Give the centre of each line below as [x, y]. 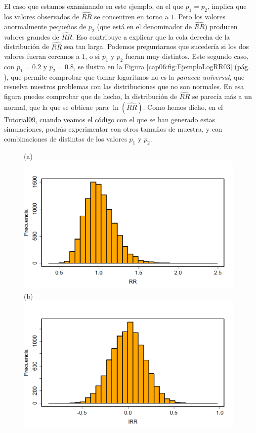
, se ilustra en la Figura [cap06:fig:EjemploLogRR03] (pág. [162, 67]
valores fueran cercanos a [42, 56]
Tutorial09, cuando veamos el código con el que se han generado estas [109, 119]
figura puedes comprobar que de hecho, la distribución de [91, 96]
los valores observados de [42, 17]
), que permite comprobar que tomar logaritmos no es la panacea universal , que [124, 76]
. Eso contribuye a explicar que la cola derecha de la [151, 36]
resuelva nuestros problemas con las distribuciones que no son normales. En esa [124, 86]
